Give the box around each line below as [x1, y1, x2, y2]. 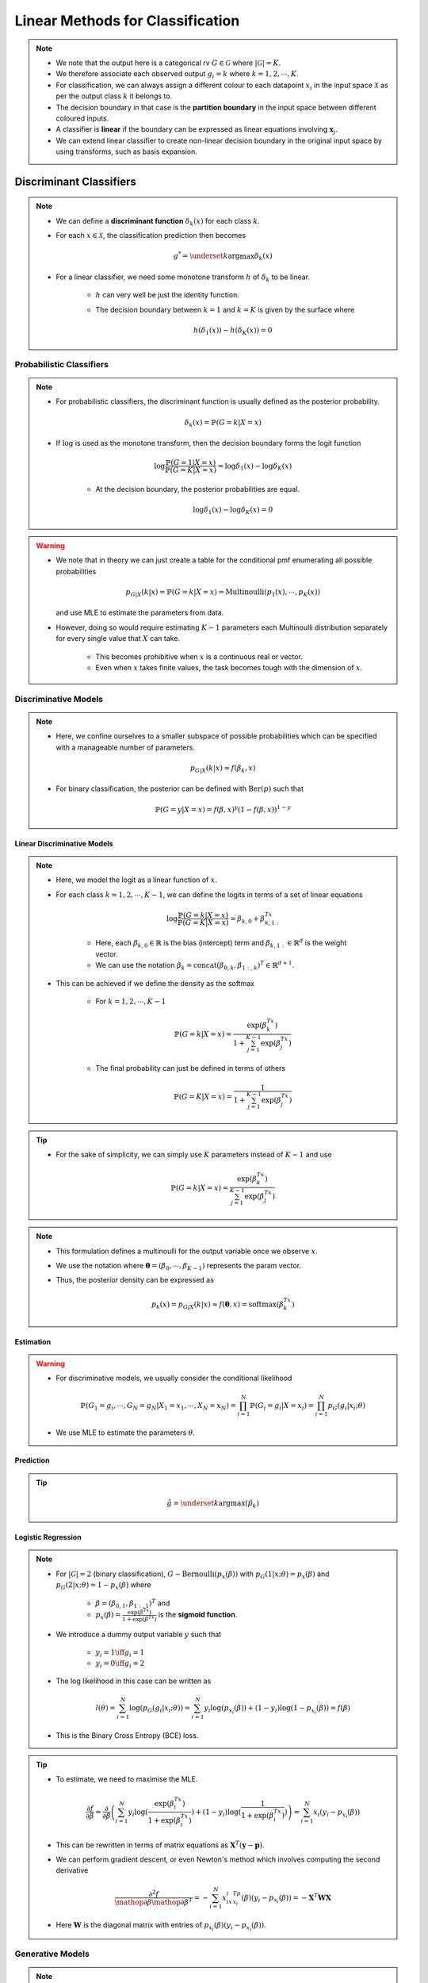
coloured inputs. [55, 113, 109, 123]
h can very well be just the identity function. [95, 290, 239, 300]
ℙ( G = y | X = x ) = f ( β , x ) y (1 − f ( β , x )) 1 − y [155, 804, 291, 814]
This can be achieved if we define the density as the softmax [55, 978, 255, 988]
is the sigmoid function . [158, 1610, 238, 1620]
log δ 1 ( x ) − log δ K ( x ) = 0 [193, 505, 273, 516]
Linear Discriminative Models [14, 838, 114, 848]
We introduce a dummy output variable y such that [55, 1629, 222, 1639]
